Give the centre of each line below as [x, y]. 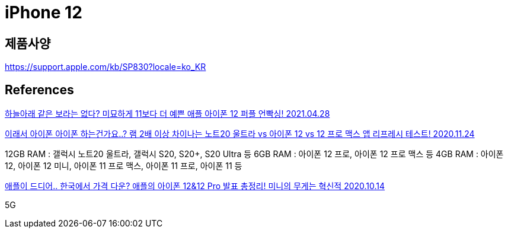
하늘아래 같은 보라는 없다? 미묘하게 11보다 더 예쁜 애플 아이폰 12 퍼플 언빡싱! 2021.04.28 [167, 114]
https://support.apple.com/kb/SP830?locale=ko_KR [106, 67]
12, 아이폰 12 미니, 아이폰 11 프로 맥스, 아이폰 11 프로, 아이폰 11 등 [124, 166]
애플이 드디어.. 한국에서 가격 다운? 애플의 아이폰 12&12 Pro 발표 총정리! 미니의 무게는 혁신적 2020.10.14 [195, 186]
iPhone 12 [44, 12]
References [39, 90]
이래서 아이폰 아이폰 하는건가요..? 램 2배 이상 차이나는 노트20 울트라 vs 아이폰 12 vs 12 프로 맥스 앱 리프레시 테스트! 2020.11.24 [240, 134]
